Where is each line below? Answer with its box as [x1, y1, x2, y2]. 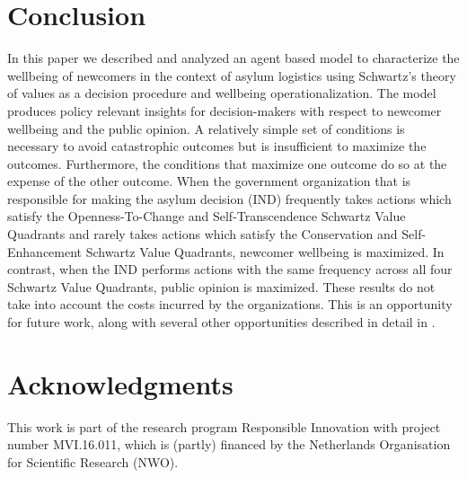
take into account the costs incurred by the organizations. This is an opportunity [7, 295, 453, 314]
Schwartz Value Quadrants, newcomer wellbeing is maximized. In [85, 242, 445, 261]
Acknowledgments [7, 365, 233, 402]
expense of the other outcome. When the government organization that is [7, 172, 411, 190]
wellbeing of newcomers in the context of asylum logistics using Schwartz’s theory [7, 66, 456, 84]
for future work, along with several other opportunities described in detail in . [7, 313, 436, 332]
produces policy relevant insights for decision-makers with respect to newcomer [7, 101, 442, 119]
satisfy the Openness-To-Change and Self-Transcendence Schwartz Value [7, 207, 406, 226]
